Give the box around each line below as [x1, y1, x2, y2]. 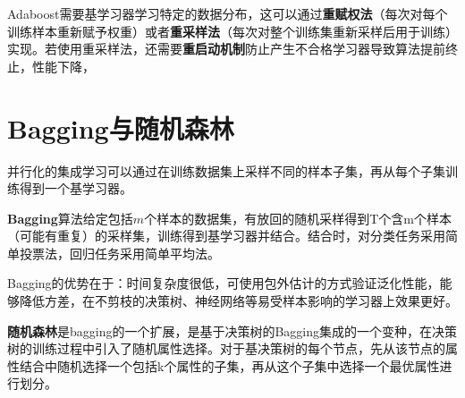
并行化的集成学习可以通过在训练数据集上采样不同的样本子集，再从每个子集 [7, 161, 445, 180]
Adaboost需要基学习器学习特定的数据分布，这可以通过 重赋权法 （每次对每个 [7, 4, 448, 22]
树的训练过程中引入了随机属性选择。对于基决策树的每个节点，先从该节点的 [7, 339, 445, 358]
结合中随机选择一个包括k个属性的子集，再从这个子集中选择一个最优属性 [19, 356, 440, 375]
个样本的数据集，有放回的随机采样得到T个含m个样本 [144, 208, 452, 227]
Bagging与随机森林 [7, 109, 234, 146]
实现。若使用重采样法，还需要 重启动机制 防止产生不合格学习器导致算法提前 [7, 39, 445, 58]
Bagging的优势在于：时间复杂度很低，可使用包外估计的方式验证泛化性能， [7, 274, 440, 292]
